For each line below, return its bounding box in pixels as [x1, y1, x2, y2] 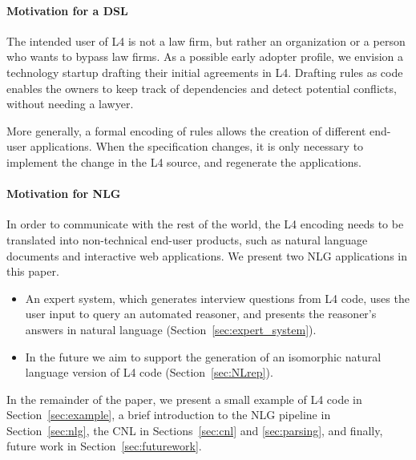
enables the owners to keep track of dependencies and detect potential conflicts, [6, 79, 397, 96]
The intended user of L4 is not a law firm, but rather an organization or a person [6, 32, 406, 49]
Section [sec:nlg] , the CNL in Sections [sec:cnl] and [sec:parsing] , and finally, [6, 422, 383, 438]
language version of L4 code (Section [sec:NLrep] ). [25, 364, 273, 381]
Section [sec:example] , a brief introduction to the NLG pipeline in [6, 406, 331, 423]
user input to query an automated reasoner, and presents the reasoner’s [25, 305, 377, 322]
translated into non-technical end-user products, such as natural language [6, 231, 368, 248]
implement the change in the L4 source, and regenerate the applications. [6, 153, 362, 170]
